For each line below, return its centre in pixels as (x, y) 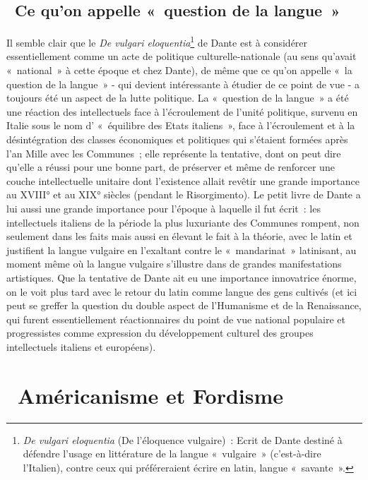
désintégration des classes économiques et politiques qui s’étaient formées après (177, 139)
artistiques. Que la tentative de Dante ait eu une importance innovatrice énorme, (182, 277)
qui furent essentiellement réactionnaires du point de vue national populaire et (176, 319)
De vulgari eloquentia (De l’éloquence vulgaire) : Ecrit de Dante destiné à (183, 439)
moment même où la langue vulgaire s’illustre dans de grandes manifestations (174, 264)
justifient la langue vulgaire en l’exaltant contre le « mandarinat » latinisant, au (182, 250)
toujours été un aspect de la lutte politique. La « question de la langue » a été (178, 98)
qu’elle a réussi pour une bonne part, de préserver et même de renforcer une (171, 167)
